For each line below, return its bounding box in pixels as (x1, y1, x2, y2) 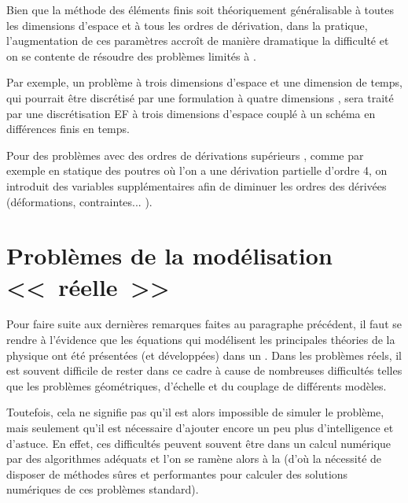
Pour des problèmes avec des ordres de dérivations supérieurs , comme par (6, 146, 364, 163)
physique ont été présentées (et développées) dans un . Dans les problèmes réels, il (6, 346, 402, 363)
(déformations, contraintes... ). (6, 193, 153, 209)
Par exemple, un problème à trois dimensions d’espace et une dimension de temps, (6, 74, 402, 91)
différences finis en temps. (6, 120, 130, 137)
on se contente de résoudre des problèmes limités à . (6, 47, 256, 64)
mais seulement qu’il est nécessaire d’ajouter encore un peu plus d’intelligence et (6, 420, 394, 435)
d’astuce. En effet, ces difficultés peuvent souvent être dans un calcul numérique (6, 435, 391, 451)
